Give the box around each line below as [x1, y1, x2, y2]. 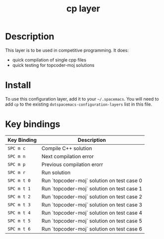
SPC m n [7, 153, 26, 159]
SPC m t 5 [7, 218, 31, 224]
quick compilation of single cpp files [12, 57, 87, 62]
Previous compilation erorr [41, 161, 103, 168]
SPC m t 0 [7, 178, 31, 183]
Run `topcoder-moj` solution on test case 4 [41, 209, 143, 216]
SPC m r [7, 170, 26, 175]
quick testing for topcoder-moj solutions [12, 62, 95, 68]
